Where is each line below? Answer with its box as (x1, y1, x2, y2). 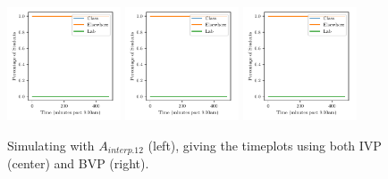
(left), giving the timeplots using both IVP (148, 135, 382, 154)
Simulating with (7, 135, 95, 154)
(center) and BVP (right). (7, 154, 149, 173)
